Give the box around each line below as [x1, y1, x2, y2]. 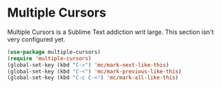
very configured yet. [7, 35, 66, 43]
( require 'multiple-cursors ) [7, 55, 92, 62]
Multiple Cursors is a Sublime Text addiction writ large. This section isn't [7, 28, 214, 36]
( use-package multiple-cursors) [7, 49, 101, 55]
